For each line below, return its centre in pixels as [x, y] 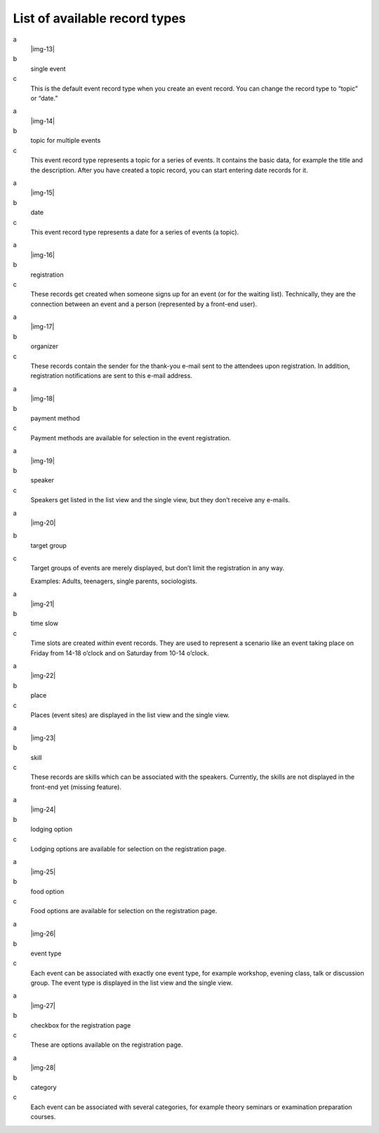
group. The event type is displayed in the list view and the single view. [132, 983]
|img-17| [42, 327]
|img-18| [43, 399]
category [44, 1087]
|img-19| [43, 461]
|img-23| [43, 738]
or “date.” [44, 98]
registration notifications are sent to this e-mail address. [112, 376]
